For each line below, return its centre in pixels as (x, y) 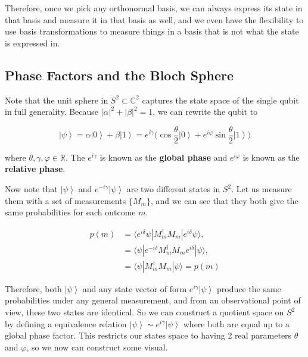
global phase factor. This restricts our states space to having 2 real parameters (148, 335)
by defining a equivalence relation (66, 323)
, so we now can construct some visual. (97, 347)
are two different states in (173, 189)
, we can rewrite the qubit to (205, 112)
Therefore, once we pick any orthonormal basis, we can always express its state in (154, 8)
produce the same (249, 288)
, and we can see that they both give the (224, 200)
